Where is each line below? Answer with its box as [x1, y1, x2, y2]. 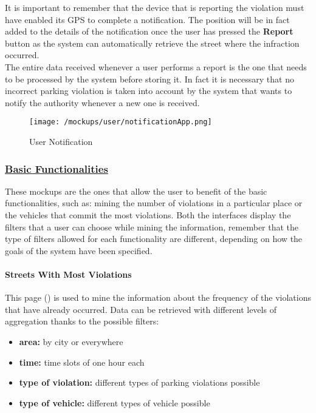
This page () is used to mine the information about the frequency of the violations [5, 291, 312, 304]
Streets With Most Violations [5, 267, 132, 280]
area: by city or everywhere [19, 335, 123, 348]
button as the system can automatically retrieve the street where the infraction [5, 36, 300, 49]
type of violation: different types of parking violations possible [19, 376, 260, 389]
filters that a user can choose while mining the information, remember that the [5, 220, 299, 233]
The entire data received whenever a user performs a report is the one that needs [5, 60, 307, 73]
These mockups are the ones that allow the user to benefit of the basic [5, 184, 267, 197]
